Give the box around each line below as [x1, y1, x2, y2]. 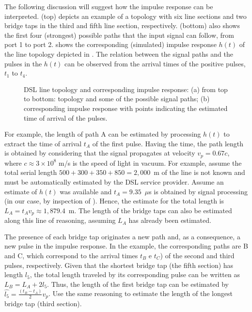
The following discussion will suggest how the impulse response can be [4, 1, 213, 11]
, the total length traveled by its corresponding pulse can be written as [30, 269, 240, 280]
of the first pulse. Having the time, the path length [92, 138, 244, 148]
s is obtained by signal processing [149, 186, 248, 196]
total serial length [4, 167, 57, 177]
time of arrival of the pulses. [24, 112, 108, 123]
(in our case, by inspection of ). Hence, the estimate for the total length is [4, 196, 224, 206]
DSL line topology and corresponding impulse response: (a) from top [24, 84, 228, 94]
